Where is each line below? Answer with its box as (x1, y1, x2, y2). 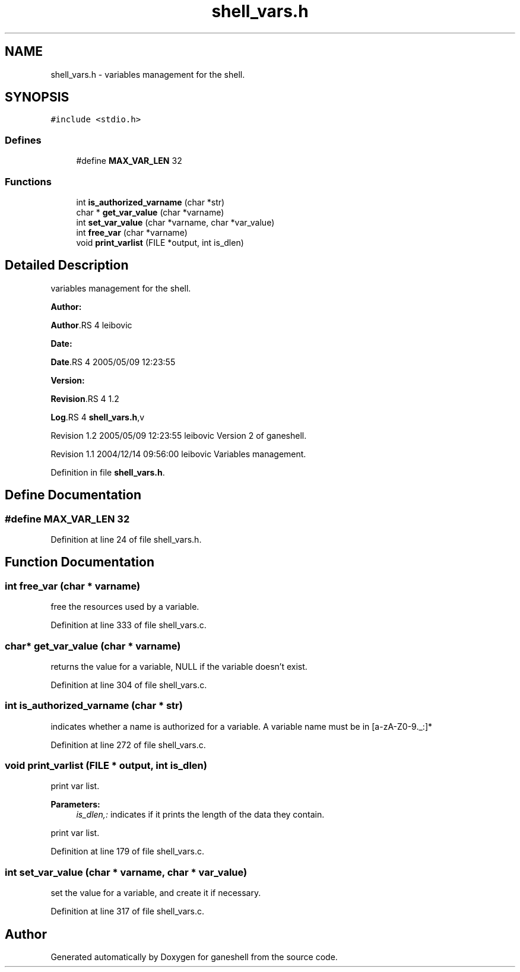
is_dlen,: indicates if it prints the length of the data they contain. (76, 809, 325, 820)
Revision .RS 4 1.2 (50, 393, 119, 404)
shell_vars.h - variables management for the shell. (50, 69, 245, 80)
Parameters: (50, 799, 100, 810)
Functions (5, 175, 52, 188)
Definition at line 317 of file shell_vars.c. (50, 906, 205, 917)
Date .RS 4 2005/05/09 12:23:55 (50, 356, 176, 367)
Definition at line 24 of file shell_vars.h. (50, 534, 202, 544)
